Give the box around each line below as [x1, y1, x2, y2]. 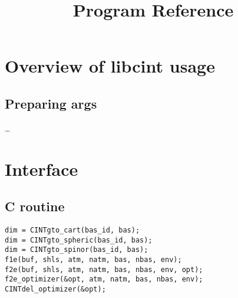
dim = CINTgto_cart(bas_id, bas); [5, 225, 140, 234]
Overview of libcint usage [5, 54, 215, 78]
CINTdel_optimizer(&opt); [5, 284, 106, 293]
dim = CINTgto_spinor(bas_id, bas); [5, 245, 148, 254]
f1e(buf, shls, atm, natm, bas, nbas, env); [5, 255, 182, 264]
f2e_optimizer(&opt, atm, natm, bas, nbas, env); [5, 275, 203, 284]
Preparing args [5, 94, 97, 112]
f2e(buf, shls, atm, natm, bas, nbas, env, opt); [5, 265, 203, 274]
